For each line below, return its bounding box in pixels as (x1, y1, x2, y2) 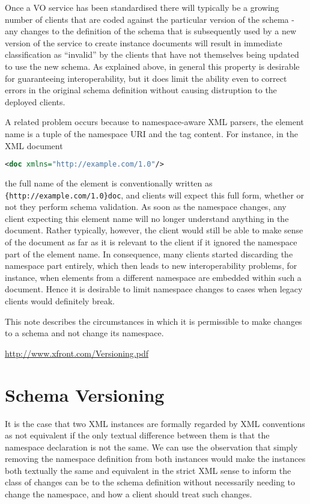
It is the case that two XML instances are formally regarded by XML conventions (5, 417, 305, 429)
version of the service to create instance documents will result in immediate (5, 36, 282, 49)
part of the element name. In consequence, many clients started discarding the (5, 247, 293, 260)
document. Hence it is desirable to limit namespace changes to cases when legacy (5, 283, 303, 295)
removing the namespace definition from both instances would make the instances (5, 452, 306, 465)
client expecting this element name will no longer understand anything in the (5, 212, 289, 224)
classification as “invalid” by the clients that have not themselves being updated (5, 48, 299, 61)
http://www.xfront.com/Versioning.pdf (5, 346, 148, 359)
